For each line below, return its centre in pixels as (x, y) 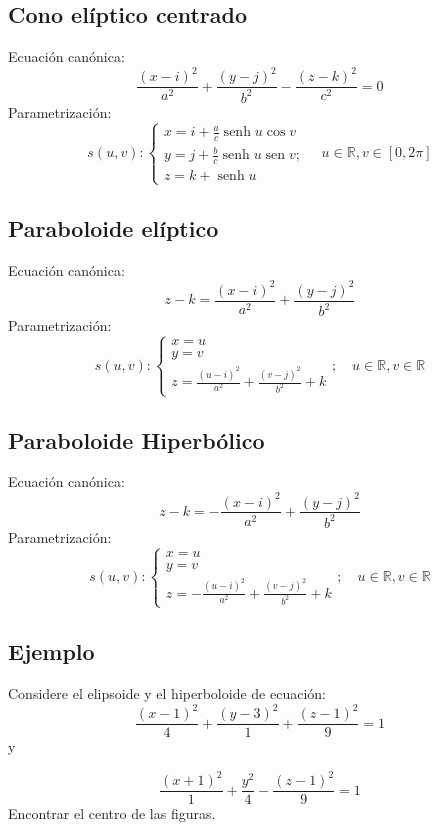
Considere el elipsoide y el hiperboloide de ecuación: (167, 693)
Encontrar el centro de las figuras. (112, 813)
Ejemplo (51, 651)
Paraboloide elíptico (113, 227)
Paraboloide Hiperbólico (136, 439)
